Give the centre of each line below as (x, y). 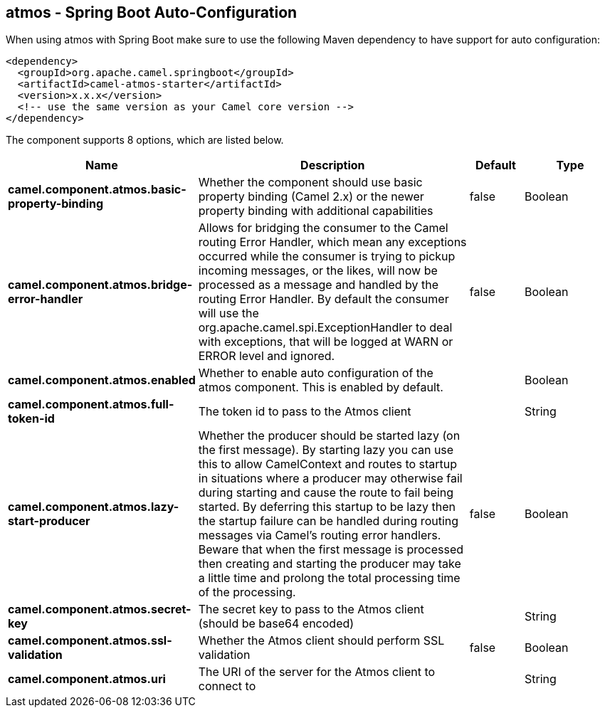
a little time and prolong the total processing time (329, 578)
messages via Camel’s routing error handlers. (320, 535)
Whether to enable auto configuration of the (316, 373)
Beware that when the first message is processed (331, 550)
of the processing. (247, 592)
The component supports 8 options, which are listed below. (145, 140)
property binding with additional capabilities (316, 211)
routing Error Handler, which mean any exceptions (332, 242)
